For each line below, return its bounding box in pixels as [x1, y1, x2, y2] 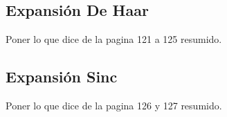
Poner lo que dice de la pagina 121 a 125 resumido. [6, 32, 222, 46]
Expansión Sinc [6, 66, 118, 87]
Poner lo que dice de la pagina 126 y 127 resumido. [6, 98, 222, 112]
